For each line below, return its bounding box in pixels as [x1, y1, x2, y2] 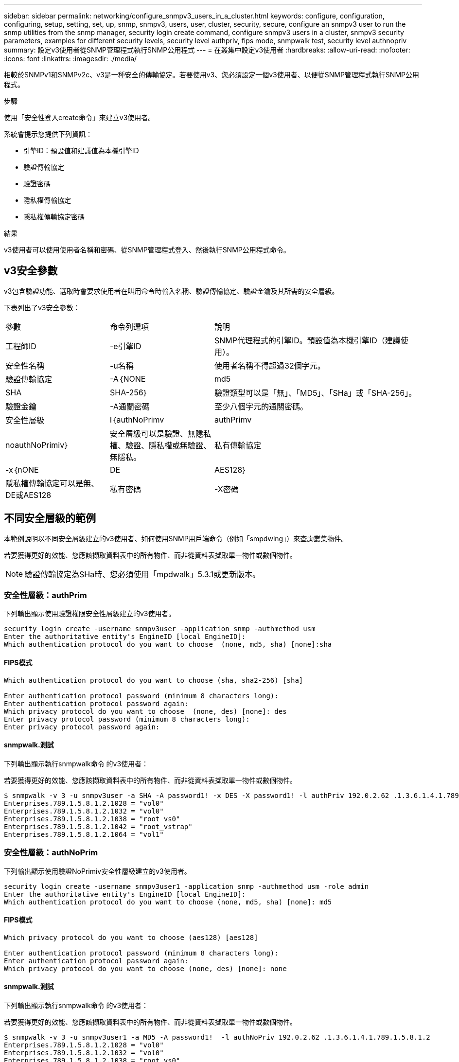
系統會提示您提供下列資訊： [4, 130, 92, 138]
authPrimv [214, 414, 252, 425]
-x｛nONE [5, 464, 39, 475]
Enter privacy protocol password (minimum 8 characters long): [4, 715, 250, 723]
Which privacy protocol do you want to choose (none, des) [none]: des [4, 707, 287, 715]
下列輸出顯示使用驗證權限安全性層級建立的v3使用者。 [4, 609, 176, 618]
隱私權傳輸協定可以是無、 [5, 478, 99, 488]
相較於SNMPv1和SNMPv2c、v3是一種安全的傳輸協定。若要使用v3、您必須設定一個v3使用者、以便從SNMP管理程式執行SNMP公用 [4, 71, 419, 79]
